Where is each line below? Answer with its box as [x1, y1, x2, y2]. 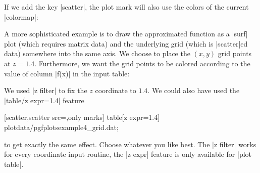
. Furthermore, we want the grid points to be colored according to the [34, 58, 250, 68]
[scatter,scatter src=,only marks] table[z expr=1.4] [4, 112, 160, 122]
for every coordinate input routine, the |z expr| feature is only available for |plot [4, 149, 252, 159]
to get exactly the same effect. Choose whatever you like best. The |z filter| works [4, 139, 256, 149]
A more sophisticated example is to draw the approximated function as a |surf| [4, 28, 248, 39]
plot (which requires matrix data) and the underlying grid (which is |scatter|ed [4, 38, 248, 49]
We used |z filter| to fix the [4, 85, 87, 96]
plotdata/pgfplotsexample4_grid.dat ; [4, 121, 119, 132]
